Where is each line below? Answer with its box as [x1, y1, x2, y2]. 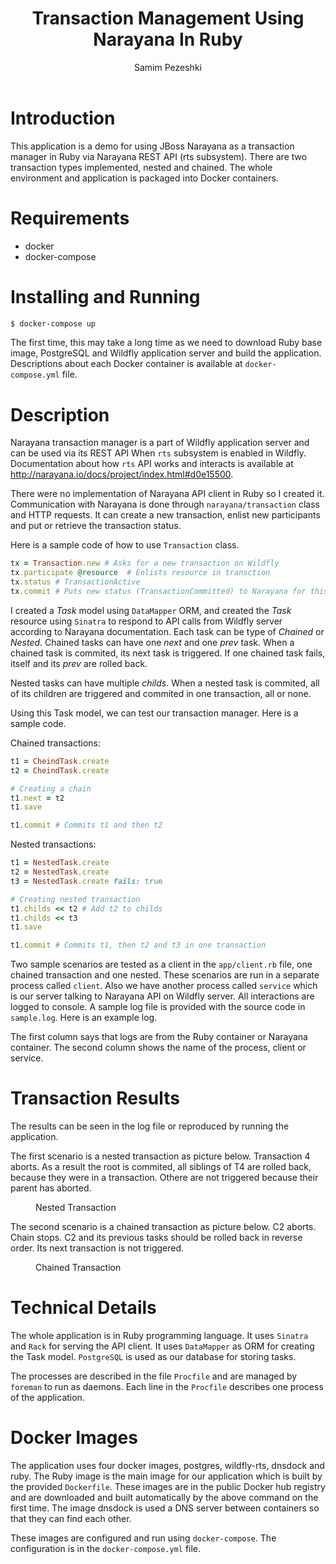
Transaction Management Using [31, 7, 305, 30]
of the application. [10, 1392, 85, 1403]
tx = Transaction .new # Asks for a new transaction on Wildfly [10, 558, 280, 569]
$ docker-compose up [10, 318, 97, 329]
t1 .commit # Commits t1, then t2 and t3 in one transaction [10, 940, 267, 951]
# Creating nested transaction [10, 894, 141, 904]
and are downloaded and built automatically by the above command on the [10, 1491, 319, 1503]
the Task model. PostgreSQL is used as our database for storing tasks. [10, 1351, 297, 1362]
